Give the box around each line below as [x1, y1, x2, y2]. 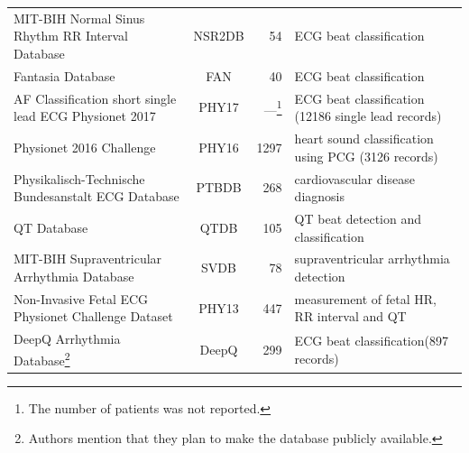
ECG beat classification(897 [294, 331, 448, 350]
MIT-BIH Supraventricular [14, 249, 162, 268]
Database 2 [14, 347, 70, 369]
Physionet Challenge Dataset [14, 307, 173, 326]
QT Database [14, 217, 88, 236]
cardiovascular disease [294, 169, 415, 188]
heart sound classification [294, 129, 434, 148]
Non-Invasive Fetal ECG [14, 289, 149, 308]
